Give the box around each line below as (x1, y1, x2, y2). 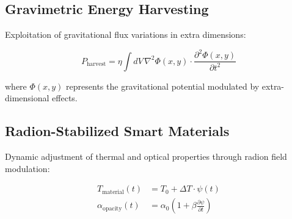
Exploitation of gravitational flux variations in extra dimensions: (5, 28, 246, 41)
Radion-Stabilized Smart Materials (5, 121, 230, 140)
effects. (52, 92, 78, 104)
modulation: (5, 162, 50, 174)
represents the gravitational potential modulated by (66, 79, 260, 92)
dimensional (5, 92, 49, 104)
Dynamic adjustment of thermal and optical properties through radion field (5, 150, 287, 163)
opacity (103, 205, 122, 212)
